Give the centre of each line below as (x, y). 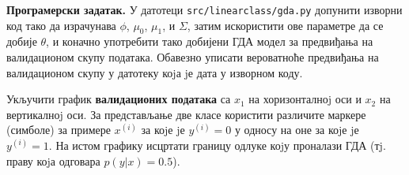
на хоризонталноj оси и (305, 99)
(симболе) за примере (59, 130)
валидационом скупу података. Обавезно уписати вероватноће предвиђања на (193, 57)
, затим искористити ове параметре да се (285, 25)
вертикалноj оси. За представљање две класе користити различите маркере (186, 114)
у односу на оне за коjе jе (297, 130)
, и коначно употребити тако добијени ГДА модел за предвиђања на (210, 41)
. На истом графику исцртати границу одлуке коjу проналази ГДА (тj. (217, 145)
